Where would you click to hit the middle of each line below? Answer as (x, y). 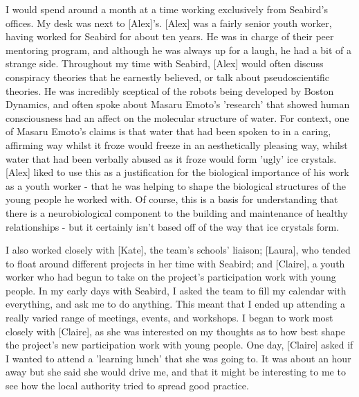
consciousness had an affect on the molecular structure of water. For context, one (177, 117)
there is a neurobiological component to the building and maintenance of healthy (177, 212)
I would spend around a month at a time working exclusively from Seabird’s (167, 9)
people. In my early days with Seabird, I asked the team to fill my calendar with (176, 290)
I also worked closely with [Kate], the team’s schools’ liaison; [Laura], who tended (178, 250)
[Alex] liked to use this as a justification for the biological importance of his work (177, 172)
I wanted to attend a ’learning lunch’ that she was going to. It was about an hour (178, 358)
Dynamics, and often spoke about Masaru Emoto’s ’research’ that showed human (178, 104)
